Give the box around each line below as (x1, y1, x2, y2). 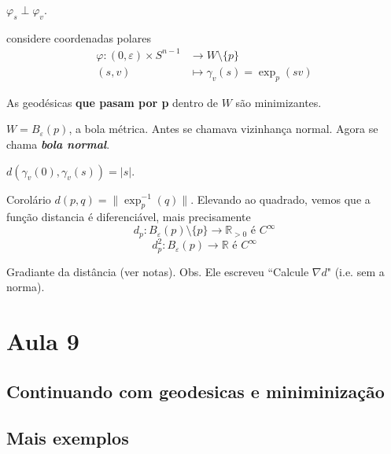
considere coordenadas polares (6, 29, 151, 46)
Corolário (6, 190, 51, 207)
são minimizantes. (235, 94, 322, 110)
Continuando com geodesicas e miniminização (6, 378, 385, 403)
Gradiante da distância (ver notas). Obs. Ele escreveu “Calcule (6, 263, 309, 279)
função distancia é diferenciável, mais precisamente (6, 209, 251, 225)
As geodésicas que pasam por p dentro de (6, 94, 219, 110)
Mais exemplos (6, 425, 129, 449)
